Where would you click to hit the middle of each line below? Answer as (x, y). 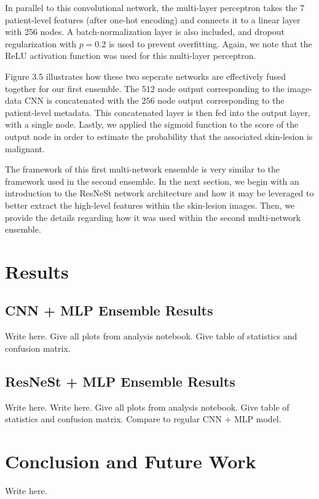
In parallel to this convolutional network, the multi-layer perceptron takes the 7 (155, 7)
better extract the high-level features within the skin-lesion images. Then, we (150, 205)
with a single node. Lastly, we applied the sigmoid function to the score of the (152, 124)
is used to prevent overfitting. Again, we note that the (210, 43)
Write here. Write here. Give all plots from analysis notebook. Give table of (147, 407)
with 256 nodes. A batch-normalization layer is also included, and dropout (145, 32)
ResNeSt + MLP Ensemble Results (120, 381)
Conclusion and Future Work (131, 461)
